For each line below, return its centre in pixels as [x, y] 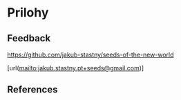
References [32, 90]
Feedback [29, 38]
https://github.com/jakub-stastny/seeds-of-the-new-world [90, 54]
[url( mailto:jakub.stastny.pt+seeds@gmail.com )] [76, 68]
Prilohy [28, 13]
